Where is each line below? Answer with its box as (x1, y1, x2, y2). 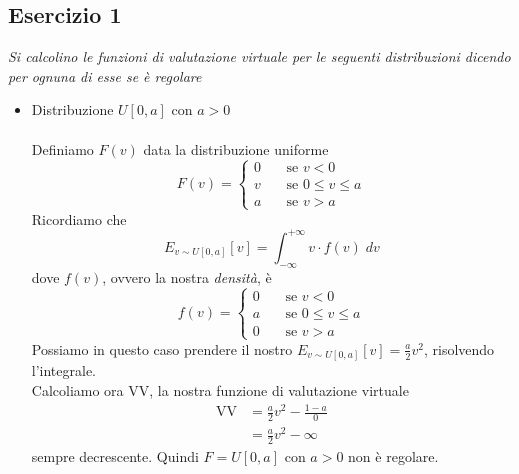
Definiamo (31, 138, 94, 159)
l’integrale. (31, 360, 97, 381)
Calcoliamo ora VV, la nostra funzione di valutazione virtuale (31, 379, 409, 400)
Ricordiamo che (31, 208, 127, 229)
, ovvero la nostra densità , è (102, 266, 272, 287)
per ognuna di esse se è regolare (8, 65, 202, 86)
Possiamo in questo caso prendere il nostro (31, 338, 293, 359)
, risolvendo (423, 338, 495, 359)
